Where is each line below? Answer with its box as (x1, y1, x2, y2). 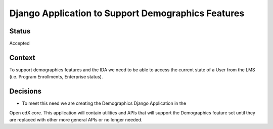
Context (9, 53, 35, 62)
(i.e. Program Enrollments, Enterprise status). (9, 74, 103, 80)
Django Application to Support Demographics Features (9, 8, 245, 19)
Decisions (9, 87, 41, 96)
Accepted (9, 40, 30, 47)
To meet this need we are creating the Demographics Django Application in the (22, 100, 187, 106)
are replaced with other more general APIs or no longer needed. (9, 117, 143, 123)
